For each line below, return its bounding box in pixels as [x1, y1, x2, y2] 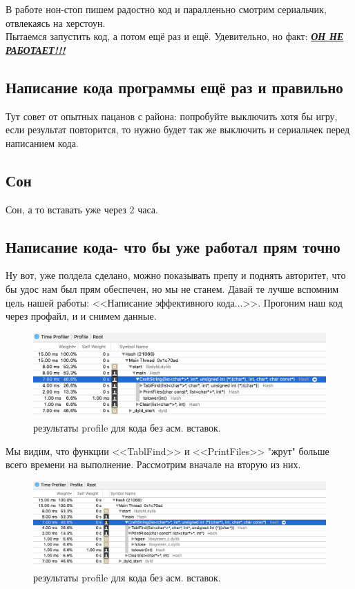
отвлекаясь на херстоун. [6, 15, 106, 30]
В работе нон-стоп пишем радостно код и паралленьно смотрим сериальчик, [6, 2, 327, 16]
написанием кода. [6, 135, 79, 150]
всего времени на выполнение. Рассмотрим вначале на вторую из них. [6, 457, 301, 472]
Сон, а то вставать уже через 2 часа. [6, 202, 158, 216]
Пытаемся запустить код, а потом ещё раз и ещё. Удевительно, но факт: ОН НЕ [6, 29, 344, 44]
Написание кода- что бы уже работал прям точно [6, 235, 340, 257]
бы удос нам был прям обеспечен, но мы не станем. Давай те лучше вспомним [6, 281, 339, 296]
